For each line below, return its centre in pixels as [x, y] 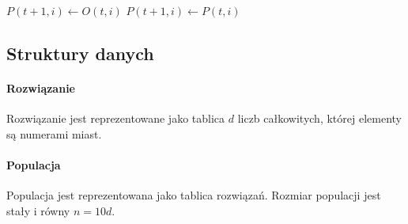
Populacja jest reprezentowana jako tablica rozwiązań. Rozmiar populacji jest [194, 195]
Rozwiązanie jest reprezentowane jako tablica [116, 118]
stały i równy [38, 210]
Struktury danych [80, 53]
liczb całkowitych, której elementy [319, 118]
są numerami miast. [54, 133]
